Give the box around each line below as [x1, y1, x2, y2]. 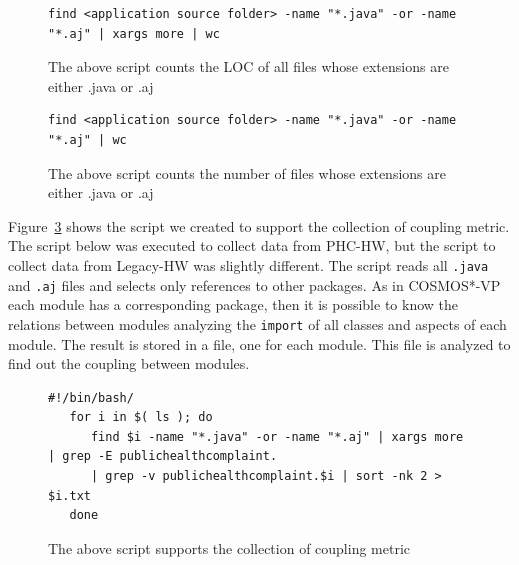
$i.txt [48, 488, 91, 503]
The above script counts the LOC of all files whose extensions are [48, 56, 449, 77]
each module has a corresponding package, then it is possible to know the [8, 294, 459, 315]
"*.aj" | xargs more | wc [48, 26, 220, 41]
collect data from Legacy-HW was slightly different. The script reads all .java [8, 254, 489, 275]
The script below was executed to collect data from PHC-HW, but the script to [8, 235, 496, 256]
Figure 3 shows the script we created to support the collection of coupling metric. [8, 215, 510, 236]
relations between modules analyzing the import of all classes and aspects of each [8, 313, 507, 334]
